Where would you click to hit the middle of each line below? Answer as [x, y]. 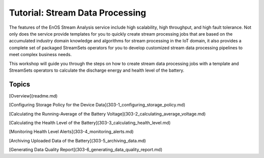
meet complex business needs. [40, 55]
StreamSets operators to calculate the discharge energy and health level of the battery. [97, 70]
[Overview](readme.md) [33, 96]
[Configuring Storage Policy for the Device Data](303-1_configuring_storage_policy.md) [97, 105]
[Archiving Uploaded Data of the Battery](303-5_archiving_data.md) [77, 140]
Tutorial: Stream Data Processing [77, 13]
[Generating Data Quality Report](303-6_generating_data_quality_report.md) [86, 150]
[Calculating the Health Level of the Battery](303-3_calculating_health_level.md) [90, 122]
